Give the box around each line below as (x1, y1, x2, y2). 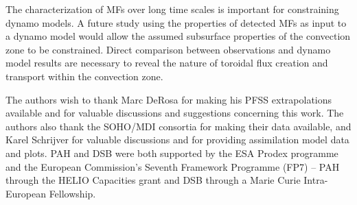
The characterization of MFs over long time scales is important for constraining (5, 2, 339, 16)
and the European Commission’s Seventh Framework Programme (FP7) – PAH (5, 159, 340, 173)
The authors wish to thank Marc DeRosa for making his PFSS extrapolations (5, 92, 332, 106)
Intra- (303, 173, 328, 187)
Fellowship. (49, 186, 96, 200)
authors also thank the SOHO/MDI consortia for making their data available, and (5, 119, 352, 133)
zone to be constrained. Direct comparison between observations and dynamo (5, 42, 331, 56)
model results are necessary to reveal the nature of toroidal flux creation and (5, 56, 328, 70)
